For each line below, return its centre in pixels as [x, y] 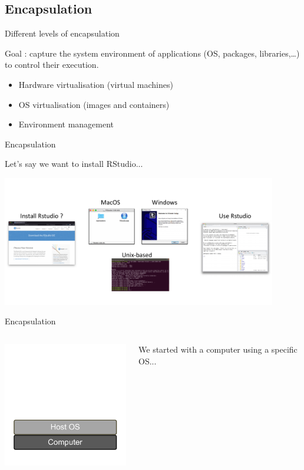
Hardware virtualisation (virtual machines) [96, 84]
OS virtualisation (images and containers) [94, 104]
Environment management [66, 124]
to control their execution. [52, 65]
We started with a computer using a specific [218, 349]
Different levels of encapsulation [62, 33]
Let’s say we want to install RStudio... [74, 164]
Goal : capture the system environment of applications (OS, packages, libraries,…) [152, 53]
